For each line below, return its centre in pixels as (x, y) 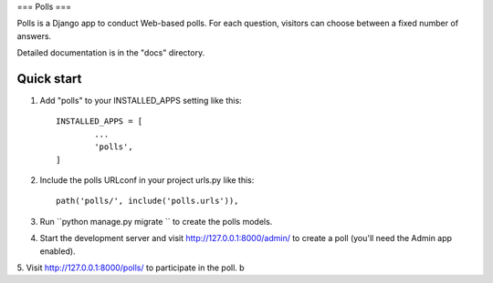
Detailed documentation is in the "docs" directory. (111, 53)
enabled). (58, 251)
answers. (34, 35)
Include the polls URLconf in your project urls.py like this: (147, 180)
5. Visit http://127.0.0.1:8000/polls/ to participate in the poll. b (131, 268)
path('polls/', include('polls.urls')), (147, 201)
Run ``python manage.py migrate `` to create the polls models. (156, 221)
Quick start (49, 79)
